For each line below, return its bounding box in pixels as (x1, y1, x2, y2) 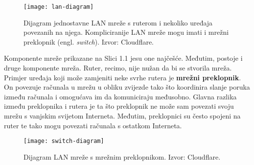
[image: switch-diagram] (23, 138, 104, 145)
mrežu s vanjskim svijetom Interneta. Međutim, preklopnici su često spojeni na (4, 111, 241, 120)
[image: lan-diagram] (23, 3, 94, 10)
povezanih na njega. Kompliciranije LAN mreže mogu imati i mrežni (23, 27, 229, 37)
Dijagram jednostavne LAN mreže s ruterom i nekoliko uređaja (23, 17, 213, 27)
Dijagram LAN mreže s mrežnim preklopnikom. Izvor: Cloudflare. (23, 151, 221, 162)
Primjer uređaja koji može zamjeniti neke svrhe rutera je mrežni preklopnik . (4, 72, 241, 82)
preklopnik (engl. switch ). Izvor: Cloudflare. (23, 36, 154, 47)
